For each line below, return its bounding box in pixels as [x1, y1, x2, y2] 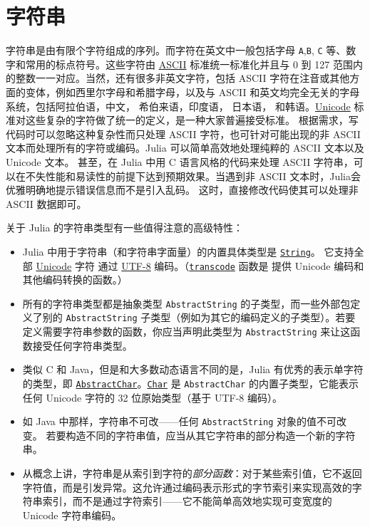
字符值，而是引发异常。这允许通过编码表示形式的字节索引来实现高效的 [22, 479, 352, 494]
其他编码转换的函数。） [22, 272, 128, 287]
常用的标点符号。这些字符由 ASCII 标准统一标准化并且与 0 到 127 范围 [25, 56, 353, 71]
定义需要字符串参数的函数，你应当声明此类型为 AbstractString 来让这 [22, 324, 351, 339]
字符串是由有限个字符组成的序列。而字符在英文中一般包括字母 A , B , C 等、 [6, 43, 346, 58]
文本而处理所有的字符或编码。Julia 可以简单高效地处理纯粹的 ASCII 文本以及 [6, 140, 364, 155]
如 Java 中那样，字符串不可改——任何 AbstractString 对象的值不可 [22, 414, 337, 429]
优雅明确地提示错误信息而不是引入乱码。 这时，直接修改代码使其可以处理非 [6, 182, 359, 197]
